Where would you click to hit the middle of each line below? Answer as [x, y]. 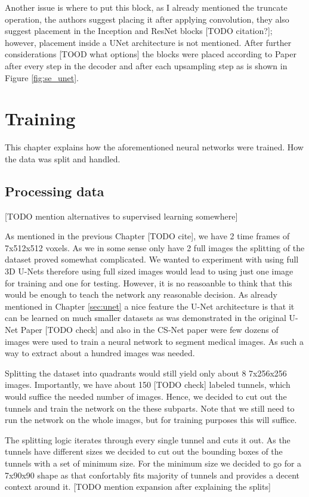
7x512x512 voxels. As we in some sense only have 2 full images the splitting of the [155, 247]
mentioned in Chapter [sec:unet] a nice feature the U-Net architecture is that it [150, 306]
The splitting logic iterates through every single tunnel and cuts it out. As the [148, 439]
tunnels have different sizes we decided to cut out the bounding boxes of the [144, 451]
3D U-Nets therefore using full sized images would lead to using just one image [149, 271]
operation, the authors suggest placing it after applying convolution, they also [147, 19]
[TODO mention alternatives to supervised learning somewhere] [121, 216]
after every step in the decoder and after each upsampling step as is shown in [146, 65]
